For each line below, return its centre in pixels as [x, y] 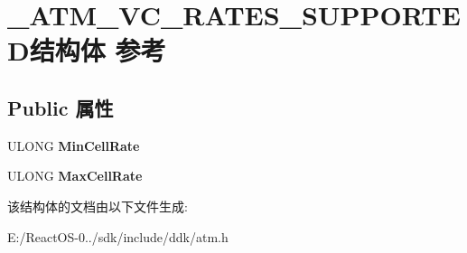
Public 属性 [61, 107]
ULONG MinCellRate [74, 145]
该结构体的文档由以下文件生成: [98, 206]
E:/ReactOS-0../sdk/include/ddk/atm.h [118, 236]
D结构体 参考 [87, 50]
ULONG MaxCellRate [75, 176]
